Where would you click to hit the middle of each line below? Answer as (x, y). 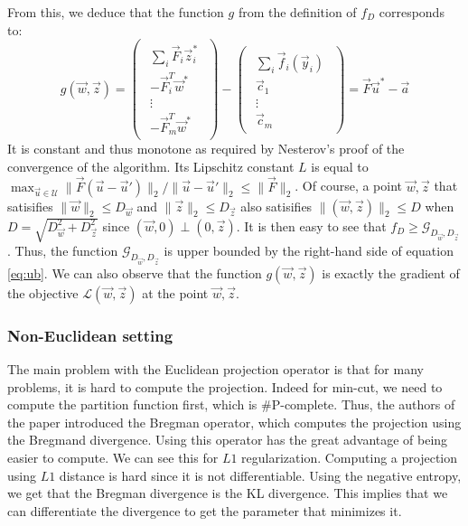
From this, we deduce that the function (116, 12)
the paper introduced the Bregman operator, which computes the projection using (234, 422)
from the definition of (297, 12)
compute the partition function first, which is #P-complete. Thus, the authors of (231, 404)
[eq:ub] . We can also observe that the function (135, 272)
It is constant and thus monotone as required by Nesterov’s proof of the (206, 149)
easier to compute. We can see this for (113, 457)
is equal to (340, 166)
